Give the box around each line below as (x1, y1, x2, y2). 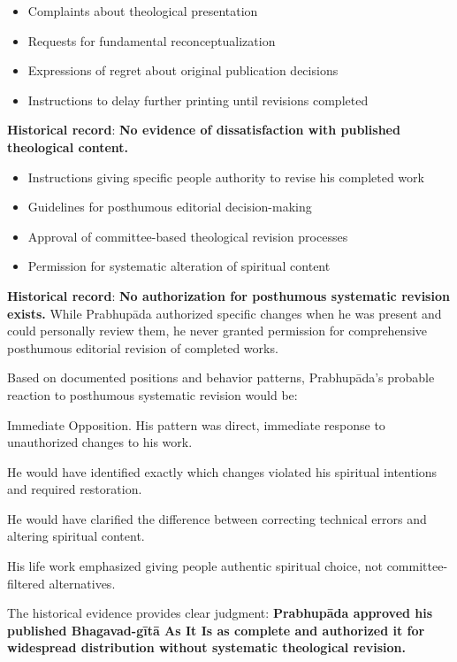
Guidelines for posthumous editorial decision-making (27, 197, 312, 216)
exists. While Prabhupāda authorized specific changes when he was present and (7, 304, 442, 322)
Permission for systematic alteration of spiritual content (27, 257, 331, 275)
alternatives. (49, 573, 116, 592)
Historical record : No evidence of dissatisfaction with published (7, 120, 400, 139)
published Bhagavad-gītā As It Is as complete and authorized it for (7, 620, 425, 639)
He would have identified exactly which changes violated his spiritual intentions (7, 462, 438, 481)
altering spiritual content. (7, 527, 145, 545)
